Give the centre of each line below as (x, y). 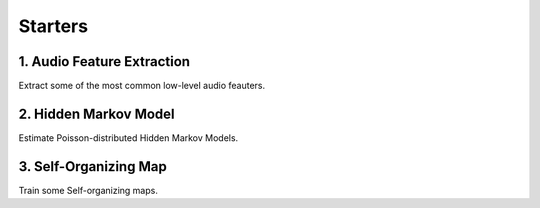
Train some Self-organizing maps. (88, 190)
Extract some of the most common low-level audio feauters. (142, 86)
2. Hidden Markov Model (96, 113)
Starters (53, 26)
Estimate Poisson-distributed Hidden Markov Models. (128, 137)
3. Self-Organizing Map (92, 166)
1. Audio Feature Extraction (104, 61)
